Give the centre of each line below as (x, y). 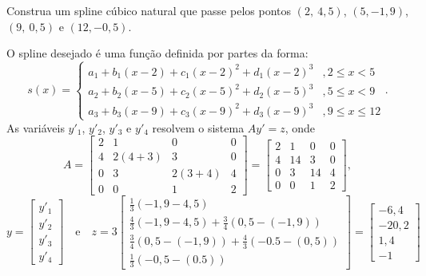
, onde (300, 127)
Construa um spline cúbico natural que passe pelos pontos (149, 10)
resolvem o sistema (198, 127)
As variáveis (36, 127)
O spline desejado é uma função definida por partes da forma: (157, 53)
